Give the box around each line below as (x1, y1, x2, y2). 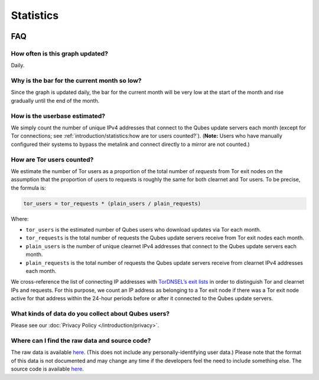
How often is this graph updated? (11, 49, 109, 57)
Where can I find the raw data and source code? (11, 337, 151, 345)
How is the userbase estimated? (11, 112, 106, 120)
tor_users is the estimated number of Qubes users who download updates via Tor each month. (25, 226, 261, 233)
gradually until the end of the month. (11, 97, 100, 104)
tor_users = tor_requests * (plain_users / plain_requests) (23, 200, 201, 207)
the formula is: (11, 184, 47, 191)
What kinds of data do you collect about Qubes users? (11, 309, 170, 317)
